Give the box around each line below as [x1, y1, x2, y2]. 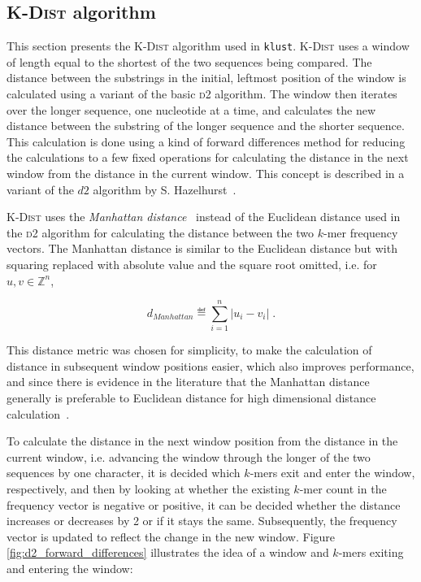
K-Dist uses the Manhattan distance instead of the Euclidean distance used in [7, 208, 401, 225]
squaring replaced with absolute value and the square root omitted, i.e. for [7, 255, 377, 272]
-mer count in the [299, 480, 387, 497]
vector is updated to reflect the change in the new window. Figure [7, 528, 336, 545]
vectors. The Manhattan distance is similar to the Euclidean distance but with [7, 240, 397, 257]
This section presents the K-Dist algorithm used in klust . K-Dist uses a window [7, 37, 410, 54]
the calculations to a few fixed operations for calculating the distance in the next [7, 149, 409, 166]
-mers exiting [338, 544, 404, 561]
